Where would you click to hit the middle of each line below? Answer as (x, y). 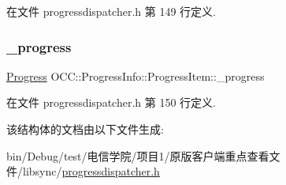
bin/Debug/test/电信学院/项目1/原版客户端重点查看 (138, 155)
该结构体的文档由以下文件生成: (85, 129)
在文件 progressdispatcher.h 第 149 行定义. (111, 11)
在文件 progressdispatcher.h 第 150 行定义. (111, 102)
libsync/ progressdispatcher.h (91, 171)
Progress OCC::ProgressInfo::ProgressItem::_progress (136, 76)
